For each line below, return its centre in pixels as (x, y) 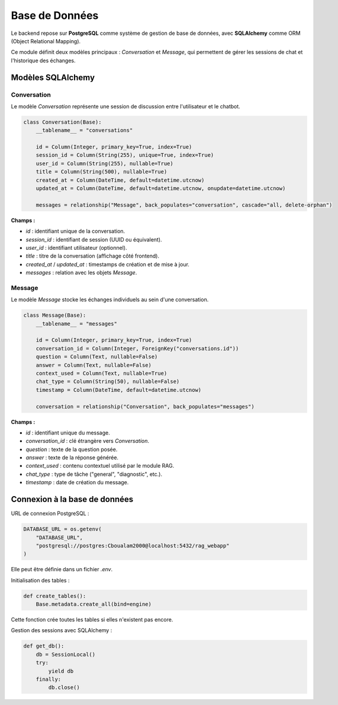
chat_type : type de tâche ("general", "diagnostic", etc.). (94, 474)
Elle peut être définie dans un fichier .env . (62, 569)
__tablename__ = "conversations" (84, 131)
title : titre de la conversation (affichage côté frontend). (93, 256)
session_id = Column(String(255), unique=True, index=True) (125, 155)
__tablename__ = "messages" (77, 323)
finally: (49, 679)
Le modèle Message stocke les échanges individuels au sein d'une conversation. (110, 300)
